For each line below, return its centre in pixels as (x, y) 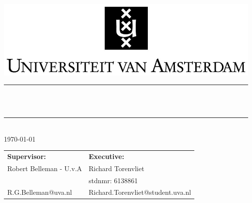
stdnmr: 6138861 (113, 180)
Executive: (107, 156)
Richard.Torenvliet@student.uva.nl (140, 192)
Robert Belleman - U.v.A (45, 168)
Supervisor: (27, 156)
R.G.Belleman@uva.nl (40, 192)
